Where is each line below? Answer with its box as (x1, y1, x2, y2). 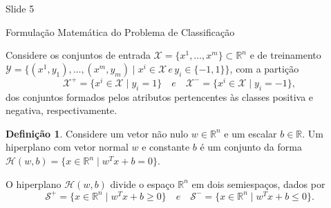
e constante (142, 140, 190, 154)
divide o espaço (110, 176, 175, 191)
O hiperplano (6, 176, 62, 191)
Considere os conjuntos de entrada (6, 48, 151, 62)
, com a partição (229, 61, 299, 75)
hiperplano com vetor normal (6, 140, 129, 154)
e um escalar (224, 126, 277, 140)
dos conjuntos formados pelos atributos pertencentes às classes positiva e (6, 89, 314, 104)
